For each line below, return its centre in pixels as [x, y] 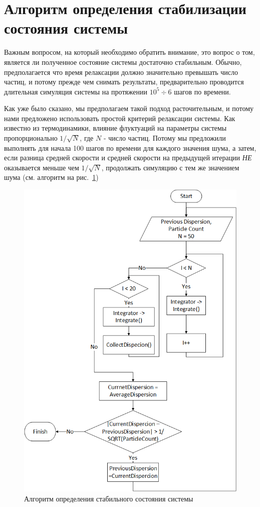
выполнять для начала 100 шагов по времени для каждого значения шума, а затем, [130, 147]
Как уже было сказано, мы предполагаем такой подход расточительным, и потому [129, 108]
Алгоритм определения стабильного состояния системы [109, 498]
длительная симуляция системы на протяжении [76, 91]
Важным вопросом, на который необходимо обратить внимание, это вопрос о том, [129, 52]
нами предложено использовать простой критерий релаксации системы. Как [120, 118]
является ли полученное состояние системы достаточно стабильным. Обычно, [123, 62]
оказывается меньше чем [42, 167]
